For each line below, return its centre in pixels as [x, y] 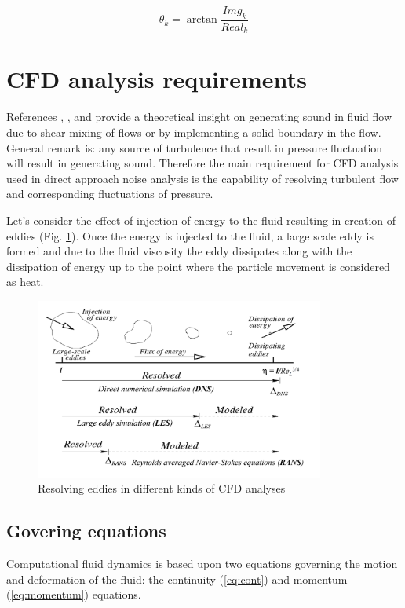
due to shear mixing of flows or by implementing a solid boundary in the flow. [194, 132]
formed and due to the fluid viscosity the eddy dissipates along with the [179, 251]
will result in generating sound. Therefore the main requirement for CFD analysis [202, 163]
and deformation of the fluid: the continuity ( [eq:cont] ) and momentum [177, 579]
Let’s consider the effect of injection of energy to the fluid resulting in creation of [201, 220]
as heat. [25, 282]
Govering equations [86, 531]
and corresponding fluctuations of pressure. [110, 194]
